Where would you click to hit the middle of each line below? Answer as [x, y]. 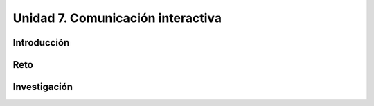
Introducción [41, 43]
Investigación [43, 87]
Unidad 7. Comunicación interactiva [117, 18]
